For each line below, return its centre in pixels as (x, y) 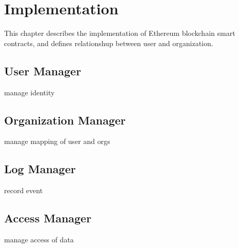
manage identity (29, 92)
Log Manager (40, 169)
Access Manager (48, 218)
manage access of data (39, 239)
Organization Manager (65, 120)
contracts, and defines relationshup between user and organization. (109, 43)
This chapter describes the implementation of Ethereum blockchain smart (120, 33)
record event (24, 190)
